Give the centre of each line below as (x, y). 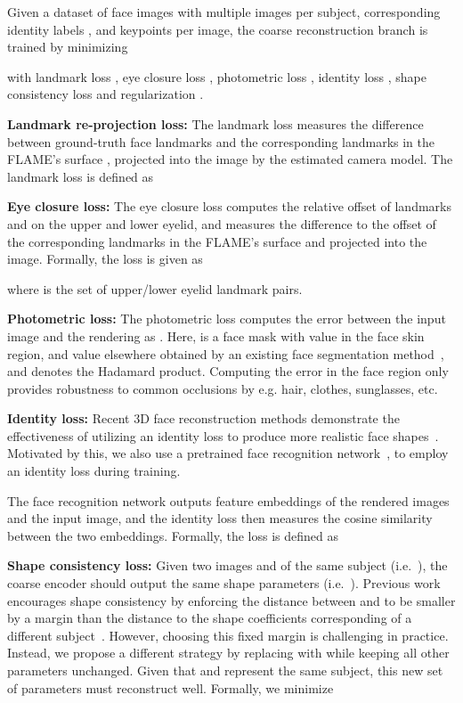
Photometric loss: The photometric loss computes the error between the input (227, 319)
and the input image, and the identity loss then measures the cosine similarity (220, 518)
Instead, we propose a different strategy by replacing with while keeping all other (228, 653)
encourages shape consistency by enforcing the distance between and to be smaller (231, 600)
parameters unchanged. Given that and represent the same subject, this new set (225, 670)
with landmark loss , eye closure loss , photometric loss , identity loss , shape (217, 76)
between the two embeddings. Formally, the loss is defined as (173, 535)
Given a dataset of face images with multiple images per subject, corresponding (224, 12)
